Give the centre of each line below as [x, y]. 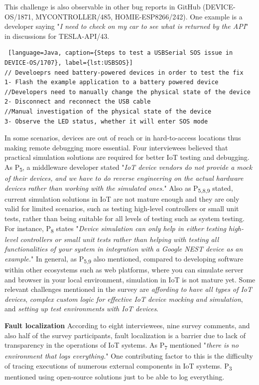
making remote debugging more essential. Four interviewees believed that [116, 147]
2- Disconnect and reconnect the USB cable [78, 102]
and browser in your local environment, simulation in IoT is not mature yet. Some [130, 279]
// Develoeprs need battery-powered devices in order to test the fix [124, 72]
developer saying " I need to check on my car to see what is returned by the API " [127, 26]
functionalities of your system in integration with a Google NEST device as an [124, 249]
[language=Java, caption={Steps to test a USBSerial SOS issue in [121, 53]
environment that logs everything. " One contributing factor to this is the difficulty [129, 356]
